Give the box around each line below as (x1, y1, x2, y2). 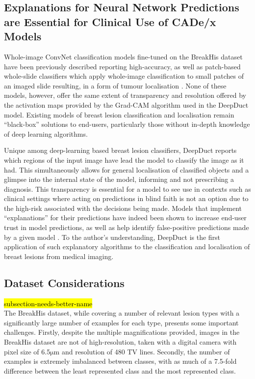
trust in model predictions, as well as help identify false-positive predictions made (4, 222, 249, 233)
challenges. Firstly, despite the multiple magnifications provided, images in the (4, 327, 240, 337)
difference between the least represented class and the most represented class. (4, 365, 236, 376)
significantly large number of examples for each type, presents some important (4, 317, 239, 327)
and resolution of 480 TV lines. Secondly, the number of (61, 346, 230, 356)
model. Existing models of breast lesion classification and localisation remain (4, 109, 234, 119)
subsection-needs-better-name (4, 298, 93, 308)
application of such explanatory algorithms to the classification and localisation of (4, 241, 250, 252)
